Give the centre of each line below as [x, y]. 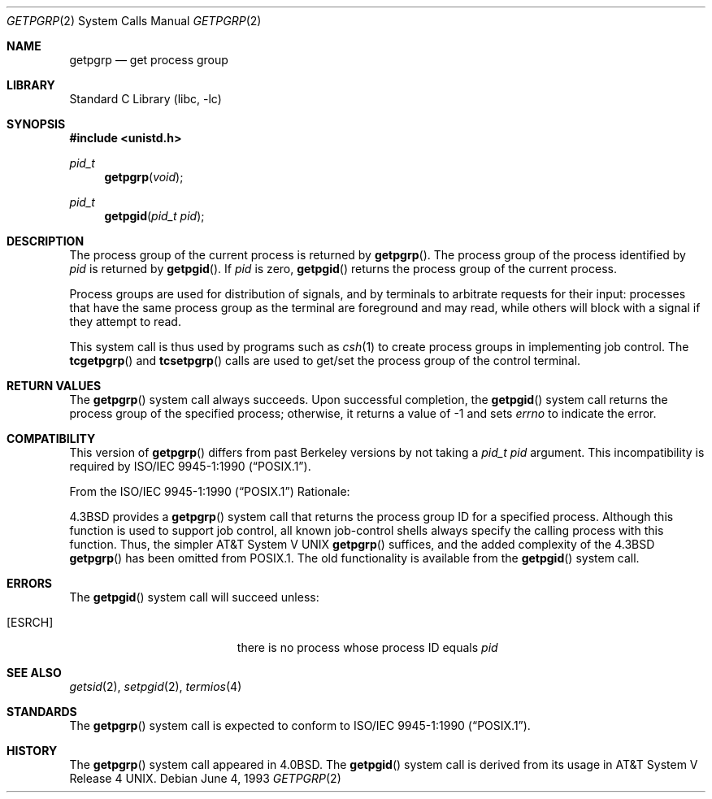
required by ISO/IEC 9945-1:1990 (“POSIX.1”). [190, 466]
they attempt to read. [125, 321]
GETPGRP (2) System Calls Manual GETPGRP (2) [134, 21]
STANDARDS [42, 712]
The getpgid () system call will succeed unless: [194, 597]
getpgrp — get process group [149, 60]
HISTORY [32, 751]
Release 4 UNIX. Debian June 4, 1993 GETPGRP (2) [205, 778]
